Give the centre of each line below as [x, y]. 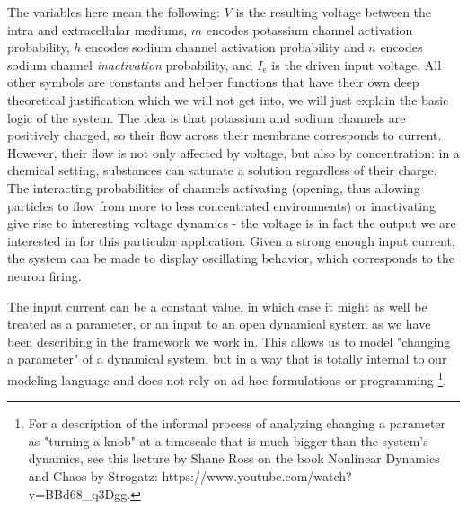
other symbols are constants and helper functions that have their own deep [213, 82]
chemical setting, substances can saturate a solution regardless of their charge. [222, 170]
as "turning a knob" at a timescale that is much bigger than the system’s [228, 440]
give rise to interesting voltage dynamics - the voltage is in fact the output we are [232, 223]
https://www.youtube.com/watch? [257, 475]
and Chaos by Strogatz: [93, 475]
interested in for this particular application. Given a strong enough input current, [231, 240]
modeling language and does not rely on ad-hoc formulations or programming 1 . [227, 378]
